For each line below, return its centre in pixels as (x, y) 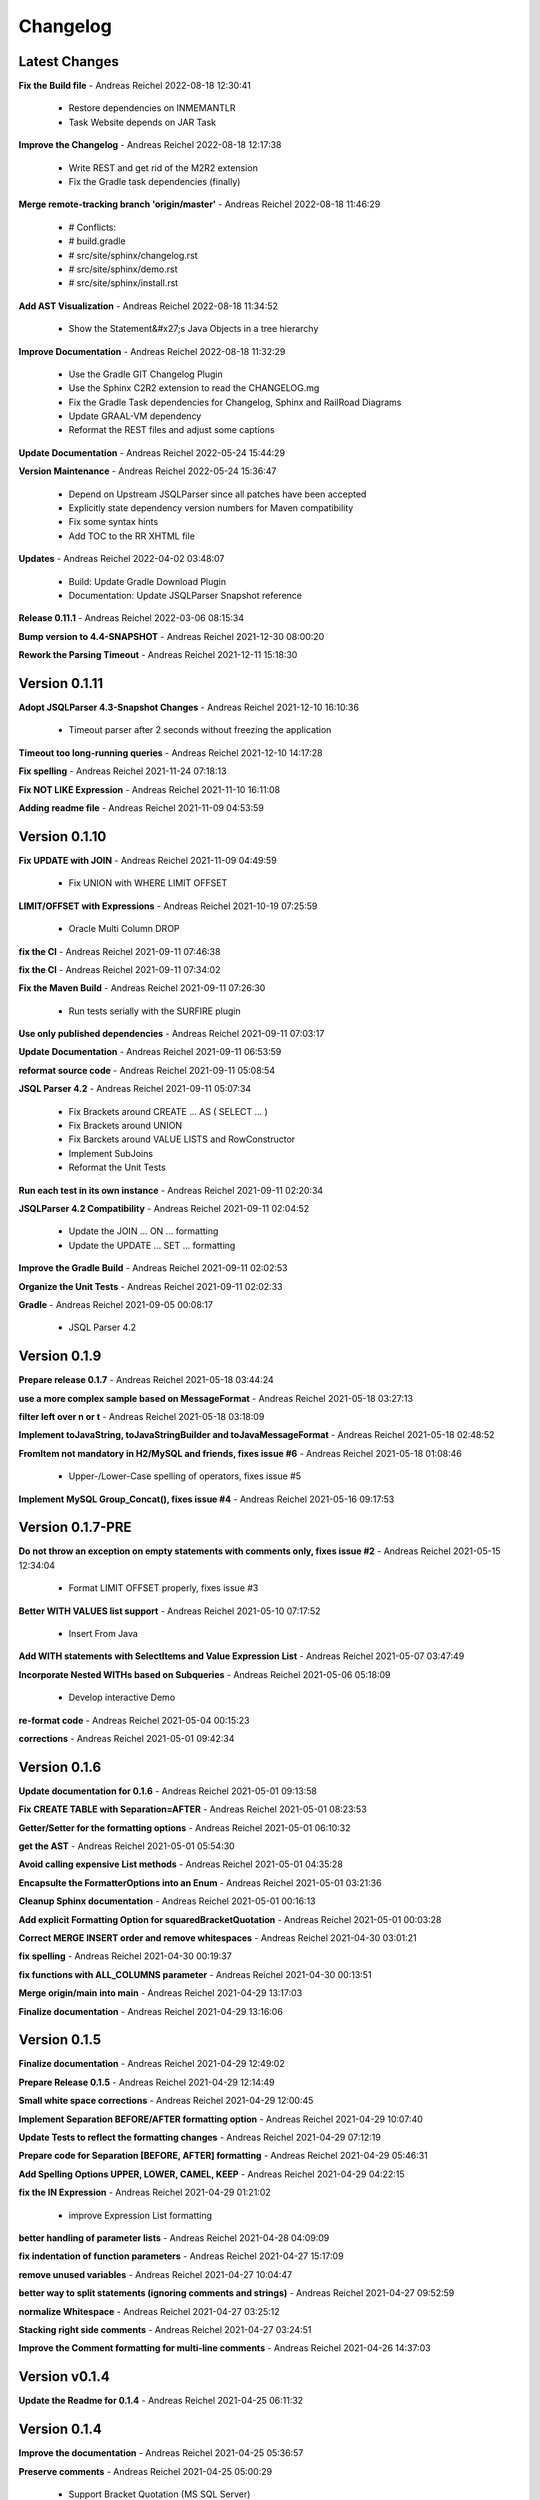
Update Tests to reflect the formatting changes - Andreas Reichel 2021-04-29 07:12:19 (200, 2137)
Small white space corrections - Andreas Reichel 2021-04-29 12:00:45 (166, 2101)
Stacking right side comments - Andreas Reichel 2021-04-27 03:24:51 (165, 2329)
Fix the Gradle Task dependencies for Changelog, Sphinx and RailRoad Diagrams (235, 402)
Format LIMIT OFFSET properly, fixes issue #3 (163, 1588)
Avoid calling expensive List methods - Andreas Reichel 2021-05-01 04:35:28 (181, 1864)
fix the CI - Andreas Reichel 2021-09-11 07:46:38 (119, 951)
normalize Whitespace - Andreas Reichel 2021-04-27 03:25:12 (149, 2311)
